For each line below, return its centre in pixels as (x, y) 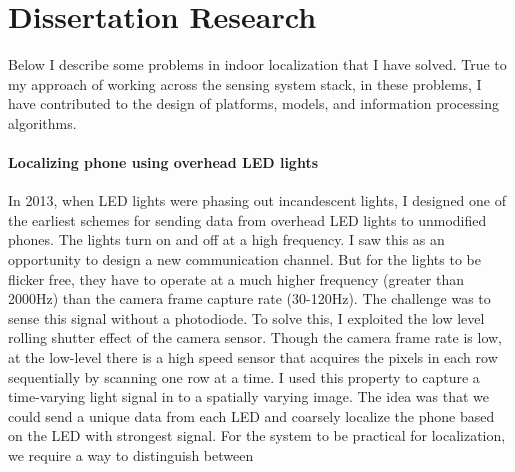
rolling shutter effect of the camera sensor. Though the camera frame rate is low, (255, 337)
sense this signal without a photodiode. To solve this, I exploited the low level (246, 317)
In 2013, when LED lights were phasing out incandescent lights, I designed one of (257, 200)
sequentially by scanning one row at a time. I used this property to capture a (244, 376)
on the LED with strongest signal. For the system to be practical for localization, (257, 435)
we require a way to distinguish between (131, 455)
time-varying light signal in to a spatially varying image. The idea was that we (248, 396)
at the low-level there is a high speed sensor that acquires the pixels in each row (253, 357)
